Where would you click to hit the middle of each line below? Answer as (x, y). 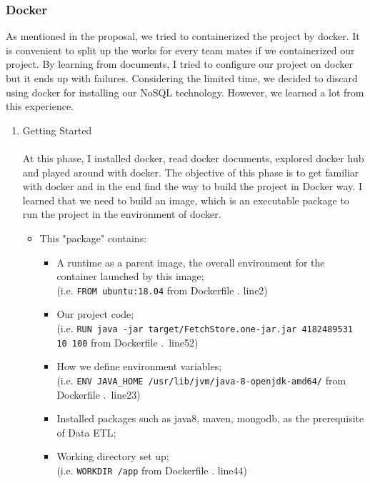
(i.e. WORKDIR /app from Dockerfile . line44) (152, 470)
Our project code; (95, 314)
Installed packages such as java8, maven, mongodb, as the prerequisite (210, 418)
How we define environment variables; (139, 366)
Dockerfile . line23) (99, 394)
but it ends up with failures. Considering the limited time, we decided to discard (182, 78)
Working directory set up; (113, 456)
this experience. (40, 106)
